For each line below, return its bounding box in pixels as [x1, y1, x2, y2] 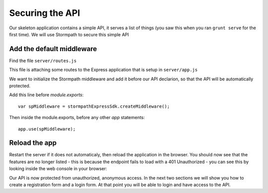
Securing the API [9, 7, 80, 18]
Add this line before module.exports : [9, 92, 84, 98]
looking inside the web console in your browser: [9, 166, 108, 172]
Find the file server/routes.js [9, 58, 77, 64]
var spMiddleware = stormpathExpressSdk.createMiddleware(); [18, 103, 170, 109]
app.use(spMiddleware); [18, 126, 76, 131]
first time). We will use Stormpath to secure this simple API [9, 31, 129, 37]
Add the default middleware [9, 45, 97, 53]
